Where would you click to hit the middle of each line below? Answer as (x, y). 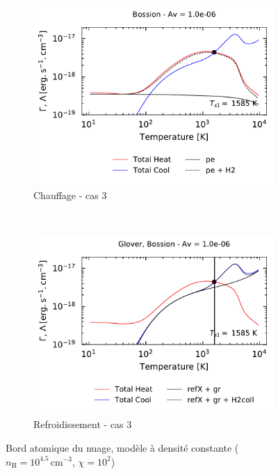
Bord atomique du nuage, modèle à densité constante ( (122, 447)
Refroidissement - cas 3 (83, 424)
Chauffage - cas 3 (70, 195)
